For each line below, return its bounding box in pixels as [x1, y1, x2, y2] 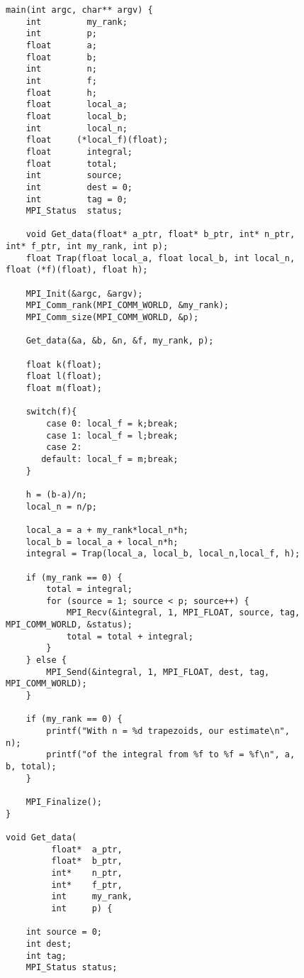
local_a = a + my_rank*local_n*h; [26, 524, 188, 535]
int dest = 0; [26, 182, 133, 192]
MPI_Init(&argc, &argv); [26, 288, 143, 299]
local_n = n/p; [26, 501, 97, 512]
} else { [26, 655, 67, 666]
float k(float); [26, 359, 103, 370]
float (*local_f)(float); [26, 135, 169, 145]
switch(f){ [26, 407, 77, 417]
